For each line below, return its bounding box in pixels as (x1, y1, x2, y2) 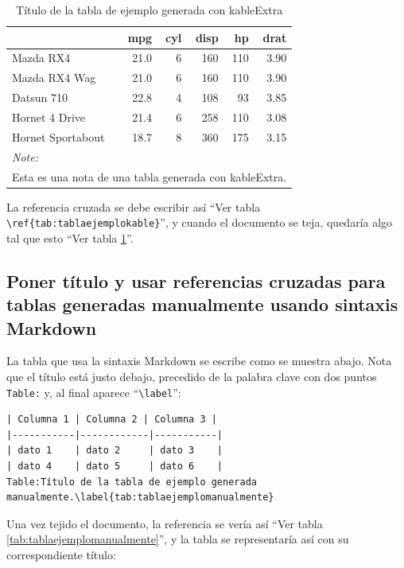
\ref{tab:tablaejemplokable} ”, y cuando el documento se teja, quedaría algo (6, 214, 393, 231)
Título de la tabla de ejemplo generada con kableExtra (16, 2, 283, 18)
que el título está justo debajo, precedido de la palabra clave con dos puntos (6, 368, 377, 385)
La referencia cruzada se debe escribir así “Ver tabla (6, 198, 261, 215)
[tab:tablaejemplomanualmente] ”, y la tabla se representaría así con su (6, 531, 349, 547)
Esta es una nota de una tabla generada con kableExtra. (12, 168, 287, 185)
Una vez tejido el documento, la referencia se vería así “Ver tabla (6, 515, 323, 531)
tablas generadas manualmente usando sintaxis (6, 292, 398, 317)
